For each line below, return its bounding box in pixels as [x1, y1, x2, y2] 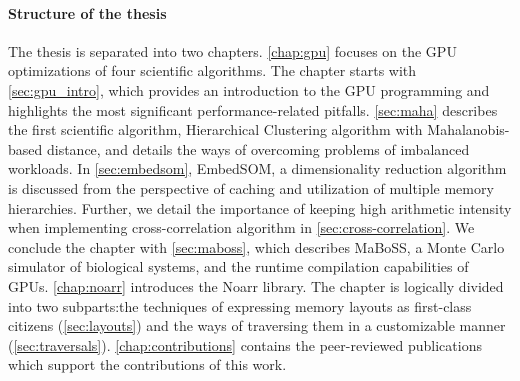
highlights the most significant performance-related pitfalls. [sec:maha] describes [8, 99, 498, 120]
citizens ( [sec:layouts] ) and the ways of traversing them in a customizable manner [8, 315, 506, 336]
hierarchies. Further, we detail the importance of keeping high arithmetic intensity [8, 197, 512, 218]
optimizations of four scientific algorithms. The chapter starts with [8, 60, 417, 81]
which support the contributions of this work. [8, 354, 287, 375]
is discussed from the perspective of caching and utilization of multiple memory [8, 177, 494, 198]
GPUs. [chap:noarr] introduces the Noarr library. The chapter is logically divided [8, 275, 504, 296]
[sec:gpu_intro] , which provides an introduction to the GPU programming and [8, 79, 490, 100]
